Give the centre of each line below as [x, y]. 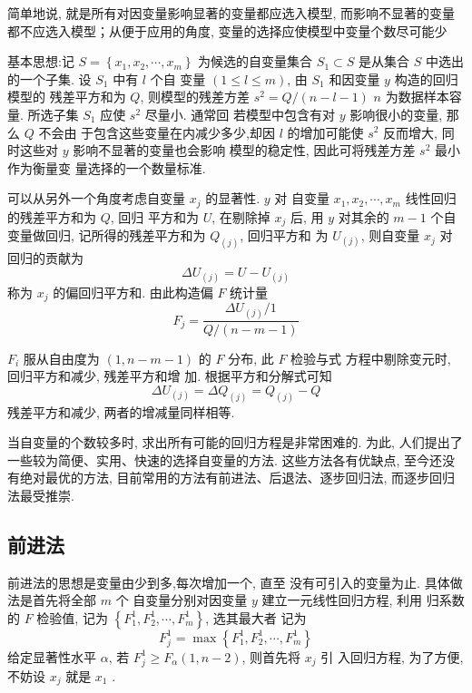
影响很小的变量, [396, 114]
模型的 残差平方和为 [67, 97]
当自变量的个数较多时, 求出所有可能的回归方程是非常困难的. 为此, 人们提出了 [235, 442]
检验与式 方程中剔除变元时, [371, 358]
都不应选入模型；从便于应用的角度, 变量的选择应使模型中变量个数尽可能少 [227, 30]
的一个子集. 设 [49, 78]
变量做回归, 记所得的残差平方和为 [107, 235]
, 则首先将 [271, 656]
